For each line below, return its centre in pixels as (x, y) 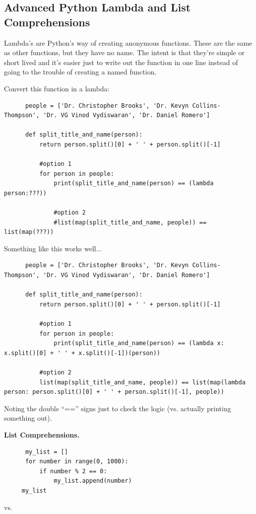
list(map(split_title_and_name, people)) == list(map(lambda (142, 382)
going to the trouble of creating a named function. (80, 72)
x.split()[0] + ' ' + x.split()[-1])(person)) (82, 353)
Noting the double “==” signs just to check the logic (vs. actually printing (118, 408)
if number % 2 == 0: (73, 471)
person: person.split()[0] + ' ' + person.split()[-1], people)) (114, 392)
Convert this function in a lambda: (57, 88)
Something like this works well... (53, 248)
